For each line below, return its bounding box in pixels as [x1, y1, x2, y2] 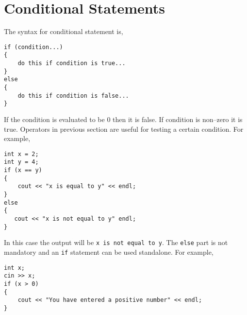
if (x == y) [4, 167, 42, 174]
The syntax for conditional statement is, [4, 26, 123, 36]
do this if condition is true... [17, 60, 126, 67]
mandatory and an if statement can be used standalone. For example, [4, 246, 214, 257]
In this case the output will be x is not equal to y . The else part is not [4, 237, 228, 247]
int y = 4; [4, 158, 39, 166]
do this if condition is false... [17, 92, 129, 99]
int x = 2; [4, 150, 39, 157]
